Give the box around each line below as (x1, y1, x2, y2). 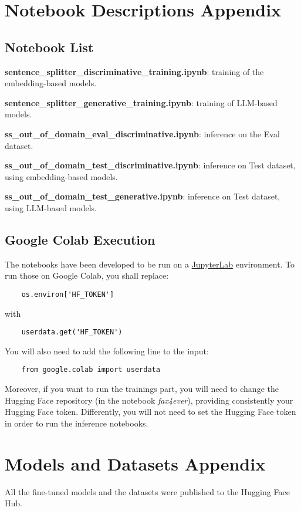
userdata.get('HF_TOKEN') (21, 328, 123, 337)
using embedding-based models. (5, 170, 118, 182)
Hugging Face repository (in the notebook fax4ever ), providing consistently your (5, 394, 293, 406)
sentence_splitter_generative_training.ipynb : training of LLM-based (5, 96, 278, 109)
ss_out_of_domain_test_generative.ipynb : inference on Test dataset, (5, 190, 280, 202)
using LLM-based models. (5, 201, 97, 214)
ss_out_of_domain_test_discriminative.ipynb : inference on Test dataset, (5, 159, 296, 171)
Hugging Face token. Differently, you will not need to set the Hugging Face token (5, 405, 296, 418)
